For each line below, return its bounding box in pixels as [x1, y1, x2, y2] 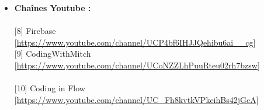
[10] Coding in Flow [14, 82, 85, 94]
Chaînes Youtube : [14, 2, 91, 13]
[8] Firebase [14, 25, 56, 37]
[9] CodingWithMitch [14, 47, 91, 60]
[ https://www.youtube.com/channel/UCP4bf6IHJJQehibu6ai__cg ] [14, 36, 256, 48]
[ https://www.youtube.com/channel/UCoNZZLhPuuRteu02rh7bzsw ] [14, 59, 260, 71]
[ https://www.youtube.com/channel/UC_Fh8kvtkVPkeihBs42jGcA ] [14, 93, 259, 105]
